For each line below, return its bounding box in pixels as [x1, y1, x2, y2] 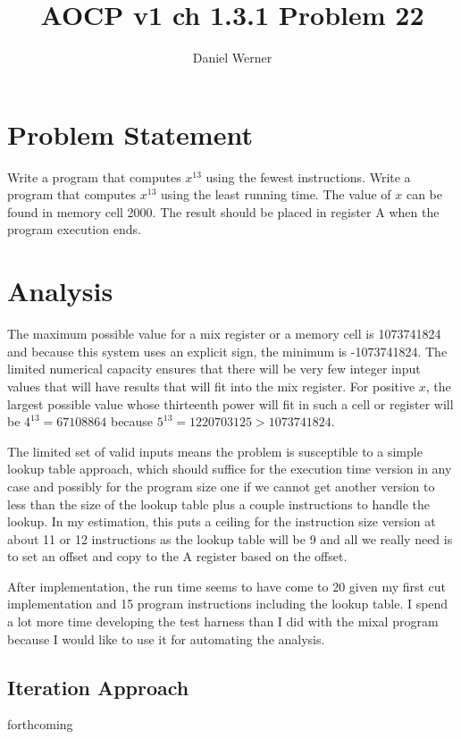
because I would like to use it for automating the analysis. [7, 629, 325, 648]
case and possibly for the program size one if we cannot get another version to [7, 476, 435, 495]
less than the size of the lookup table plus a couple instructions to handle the [7, 494, 431, 513]
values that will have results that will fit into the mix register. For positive [7, 376, 415, 395]
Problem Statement [7, 115, 253, 152]
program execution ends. [7, 220, 141, 239]
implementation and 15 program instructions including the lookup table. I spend [7, 594, 448, 613]
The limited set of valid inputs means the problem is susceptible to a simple [7, 441, 423, 460]
